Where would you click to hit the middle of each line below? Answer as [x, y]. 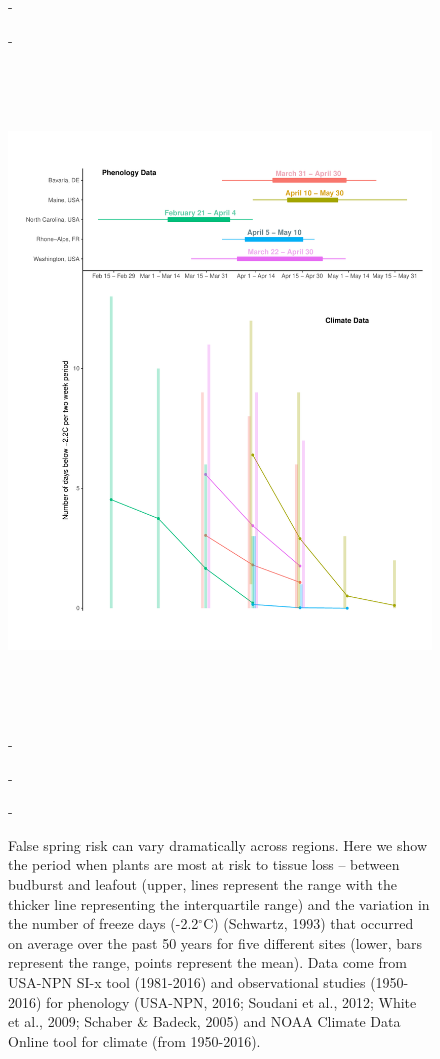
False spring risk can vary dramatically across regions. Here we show [218, 844]
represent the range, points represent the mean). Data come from [207, 962]
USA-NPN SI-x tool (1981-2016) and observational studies [187, 982]
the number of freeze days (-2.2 [103, 923]
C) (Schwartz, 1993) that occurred [308, 923]
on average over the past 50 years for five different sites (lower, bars [215, 942]
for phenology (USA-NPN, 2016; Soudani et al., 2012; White [231, 1001]
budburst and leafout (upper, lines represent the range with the [202, 884]
